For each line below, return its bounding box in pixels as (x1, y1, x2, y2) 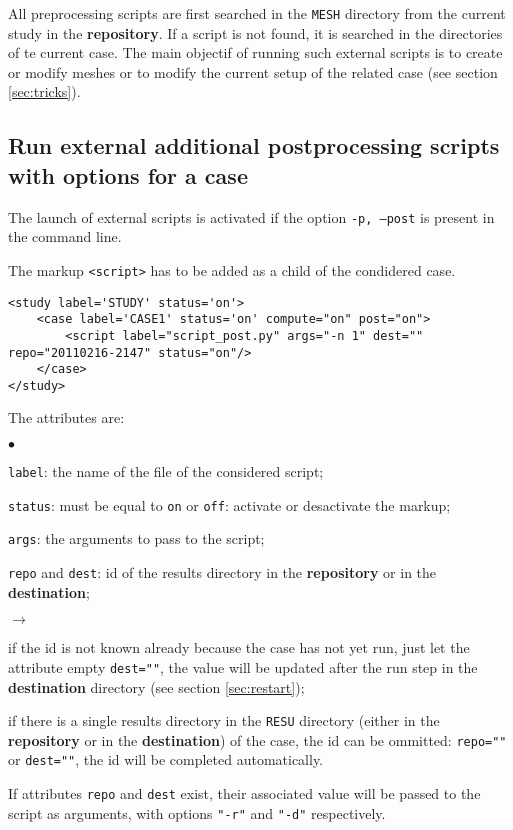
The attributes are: (8, 407, 125, 428)
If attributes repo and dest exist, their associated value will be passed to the (8, 783, 481, 804)
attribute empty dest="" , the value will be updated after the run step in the (8, 656, 478, 677)
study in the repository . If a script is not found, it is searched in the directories (8, 22, 503, 43)
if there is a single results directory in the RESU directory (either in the (8, 710, 440, 731)
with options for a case (8, 159, 248, 190)
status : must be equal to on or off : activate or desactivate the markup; (8, 494, 451, 515)
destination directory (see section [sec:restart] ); (8, 676, 305, 697)
